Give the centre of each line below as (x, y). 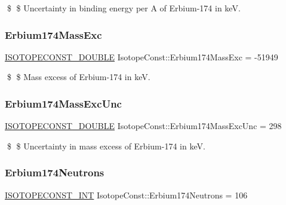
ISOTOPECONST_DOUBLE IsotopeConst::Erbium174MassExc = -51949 (142, 56)
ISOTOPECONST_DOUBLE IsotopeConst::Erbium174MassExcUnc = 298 (143, 126)
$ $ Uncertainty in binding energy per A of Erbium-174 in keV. (124, 8)
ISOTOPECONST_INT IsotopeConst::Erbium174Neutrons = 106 (126, 195)
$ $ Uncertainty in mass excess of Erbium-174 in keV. (106, 146)
